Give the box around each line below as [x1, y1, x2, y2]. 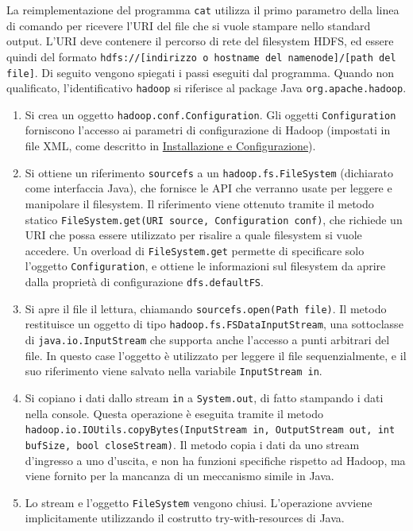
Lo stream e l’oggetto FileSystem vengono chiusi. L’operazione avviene [25, 494, 372, 510]
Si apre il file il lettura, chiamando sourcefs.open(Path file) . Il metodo [25, 300, 387, 316]
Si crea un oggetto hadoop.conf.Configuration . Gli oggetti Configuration [25, 106, 396, 122]
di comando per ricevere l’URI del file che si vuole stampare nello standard [6, 17, 371, 33]
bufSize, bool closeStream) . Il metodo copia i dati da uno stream [25, 436, 360, 452]
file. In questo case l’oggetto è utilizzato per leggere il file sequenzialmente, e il [25, 347, 407, 363]
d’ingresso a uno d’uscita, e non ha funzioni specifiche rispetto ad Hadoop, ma [25, 452, 406, 468]
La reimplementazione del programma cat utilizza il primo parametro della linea [6, 2, 399, 17]
